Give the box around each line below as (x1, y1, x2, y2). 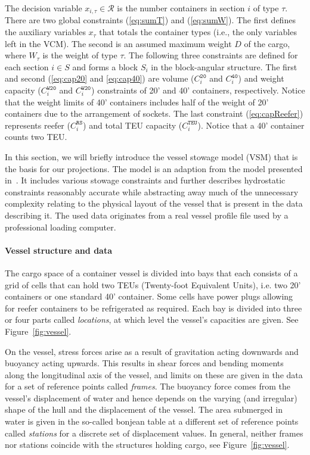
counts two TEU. (5, 130, 67, 143)
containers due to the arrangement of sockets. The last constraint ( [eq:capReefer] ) (5, 107, 303, 120)
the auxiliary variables (5, 26, 86, 38)
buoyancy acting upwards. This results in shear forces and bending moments (5, 357, 284, 369)
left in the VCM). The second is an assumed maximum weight (5, 37, 232, 49)
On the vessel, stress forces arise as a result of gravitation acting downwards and (5, 345, 299, 357)
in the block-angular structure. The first (151, 60, 297, 73)
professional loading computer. (5, 220, 116, 233)
